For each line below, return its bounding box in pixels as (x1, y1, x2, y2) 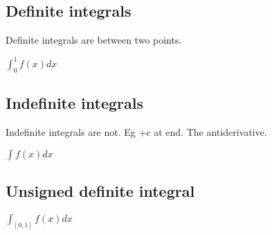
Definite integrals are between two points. (6, 33, 182, 47)
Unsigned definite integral (6, 180, 195, 202)
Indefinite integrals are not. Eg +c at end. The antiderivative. (6, 125, 267, 139)
